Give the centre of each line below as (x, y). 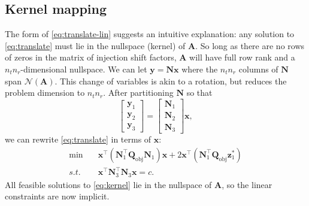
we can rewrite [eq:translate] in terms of (78, 139)
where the (200, 69)
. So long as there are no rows (250, 45)
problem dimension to (45, 93)
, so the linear (247, 184)
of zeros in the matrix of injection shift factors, (91, 57)
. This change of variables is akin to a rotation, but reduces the (171, 81)
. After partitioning (138, 93)
